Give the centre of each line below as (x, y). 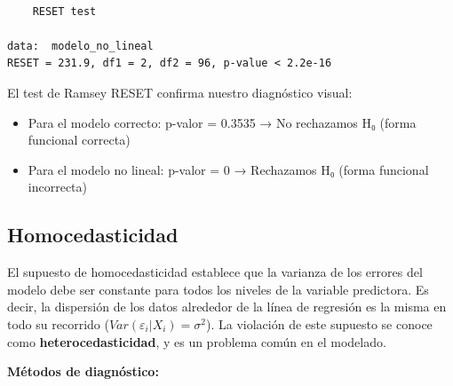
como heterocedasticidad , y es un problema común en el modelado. (197, 341)
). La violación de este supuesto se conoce (319, 323)
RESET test (64, 11)
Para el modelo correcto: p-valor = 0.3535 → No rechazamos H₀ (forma (222, 122)
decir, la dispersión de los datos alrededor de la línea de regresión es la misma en (227, 307)
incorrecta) (57, 187)
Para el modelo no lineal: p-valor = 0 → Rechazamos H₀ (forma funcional (228, 169)
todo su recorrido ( (58, 323)
